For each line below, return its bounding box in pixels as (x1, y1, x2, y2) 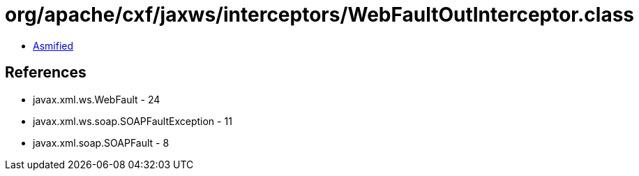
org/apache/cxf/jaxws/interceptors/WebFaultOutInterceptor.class (5, 3, 635, 27)
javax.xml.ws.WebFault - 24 (33, 93, 160, 105)
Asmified (33, 39, 74, 52)
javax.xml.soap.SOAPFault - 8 (33, 136, 170, 149)
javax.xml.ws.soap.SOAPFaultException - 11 (33, 115, 232, 127)
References (5, 64, 87, 82)
